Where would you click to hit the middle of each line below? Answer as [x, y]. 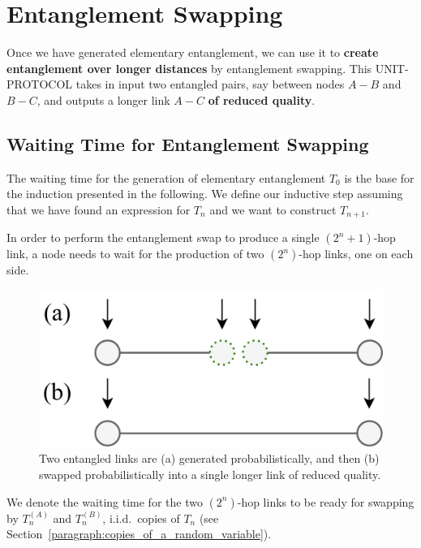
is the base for [379, 177]
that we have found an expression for [99, 209]
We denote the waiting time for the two [105, 501]
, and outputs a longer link [103, 99]
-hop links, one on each [356, 254]
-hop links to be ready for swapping [326, 501]
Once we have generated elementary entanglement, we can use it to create [193, 52]
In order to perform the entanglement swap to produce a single [163, 237]
